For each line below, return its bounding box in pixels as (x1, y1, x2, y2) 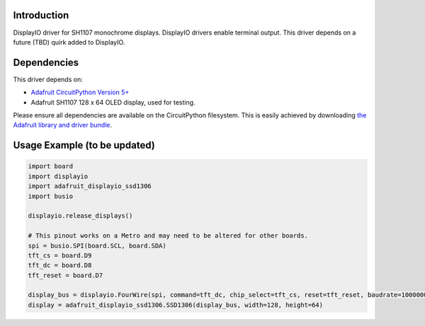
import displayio (28, 172, 89, 180)
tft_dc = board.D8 (28, 262, 92, 269)
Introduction (13, 9, 69, 21)
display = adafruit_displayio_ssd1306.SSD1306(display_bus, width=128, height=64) (28, 301, 324, 309)
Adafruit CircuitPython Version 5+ (30, 88, 130, 97)
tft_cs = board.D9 (28, 251, 92, 260)
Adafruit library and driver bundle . (13, 121, 113, 129)
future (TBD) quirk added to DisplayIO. (13, 37, 125, 46)
